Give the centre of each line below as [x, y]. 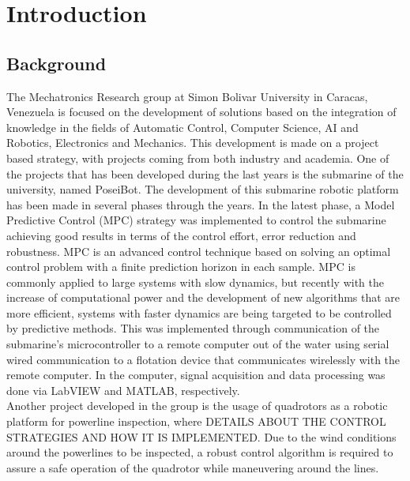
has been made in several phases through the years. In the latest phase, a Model [201, 204]
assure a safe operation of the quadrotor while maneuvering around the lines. [193, 467]
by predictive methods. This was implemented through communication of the [193, 328]
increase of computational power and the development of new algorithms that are [203, 297]
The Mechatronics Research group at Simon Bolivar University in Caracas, [187, 96]
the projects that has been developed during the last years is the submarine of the [205, 173]
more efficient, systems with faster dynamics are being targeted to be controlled [199, 312]
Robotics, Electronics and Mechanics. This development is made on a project [193, 143]
